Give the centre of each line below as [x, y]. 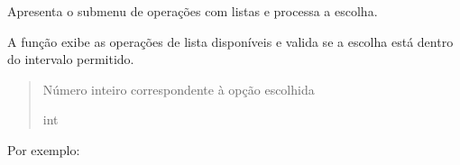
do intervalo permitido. [71, 59]
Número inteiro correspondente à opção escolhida [179, 89]
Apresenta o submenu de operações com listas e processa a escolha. [193, 11]
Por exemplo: [44, 149]
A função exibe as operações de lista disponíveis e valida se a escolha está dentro [230, 41]
